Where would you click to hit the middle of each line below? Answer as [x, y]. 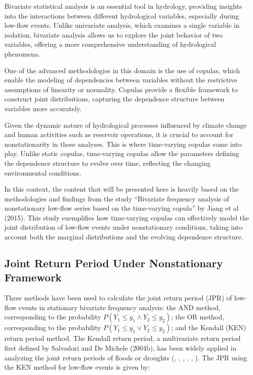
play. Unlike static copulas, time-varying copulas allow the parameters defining [122, 153]
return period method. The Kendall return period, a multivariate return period [123, 338]
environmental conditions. [43, 172]
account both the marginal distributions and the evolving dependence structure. [124, 237]
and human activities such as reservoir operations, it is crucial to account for [119, 134]
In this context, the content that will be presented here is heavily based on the [122, 189]
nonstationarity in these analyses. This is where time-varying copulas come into [123, 144]
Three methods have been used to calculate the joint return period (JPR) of [118, 298]
